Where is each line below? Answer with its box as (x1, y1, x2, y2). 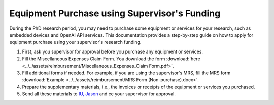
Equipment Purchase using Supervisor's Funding (9, 8, 221, 19)
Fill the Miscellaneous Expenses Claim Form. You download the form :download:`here (22, 56, 200, 62)
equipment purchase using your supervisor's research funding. (9, 39, 142, 45)
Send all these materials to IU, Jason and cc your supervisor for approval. (22, 91, 176, 97)
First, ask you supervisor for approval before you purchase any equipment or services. (22, 48, 203, 55)
